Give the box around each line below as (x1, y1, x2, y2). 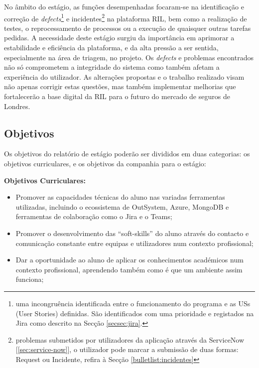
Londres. (4, 101, 30, 111)
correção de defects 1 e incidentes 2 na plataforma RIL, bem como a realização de (4, 11, 247, 23)
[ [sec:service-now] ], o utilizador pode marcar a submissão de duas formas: (15, 344, 239, 355)
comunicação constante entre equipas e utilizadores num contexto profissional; (15, 238, 254, 248)
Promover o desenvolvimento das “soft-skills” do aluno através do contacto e (15, 228, 249, 238)
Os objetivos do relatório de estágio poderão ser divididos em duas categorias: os (4, 148, 250, 159)
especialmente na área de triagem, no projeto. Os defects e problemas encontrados (4, 52, 254, 62)
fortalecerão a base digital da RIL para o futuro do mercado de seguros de (4, 91, 230, 101)
